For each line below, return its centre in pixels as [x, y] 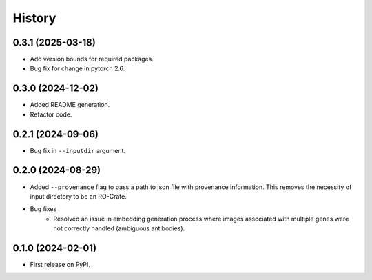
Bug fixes [43, 209]
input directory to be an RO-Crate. [78, 196]
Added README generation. [70, 105]
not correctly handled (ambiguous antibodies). [119, 228]
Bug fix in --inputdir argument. [78, 150]
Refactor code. [51, 114]
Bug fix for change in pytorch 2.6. [77, 68]
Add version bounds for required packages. [92, 59]
